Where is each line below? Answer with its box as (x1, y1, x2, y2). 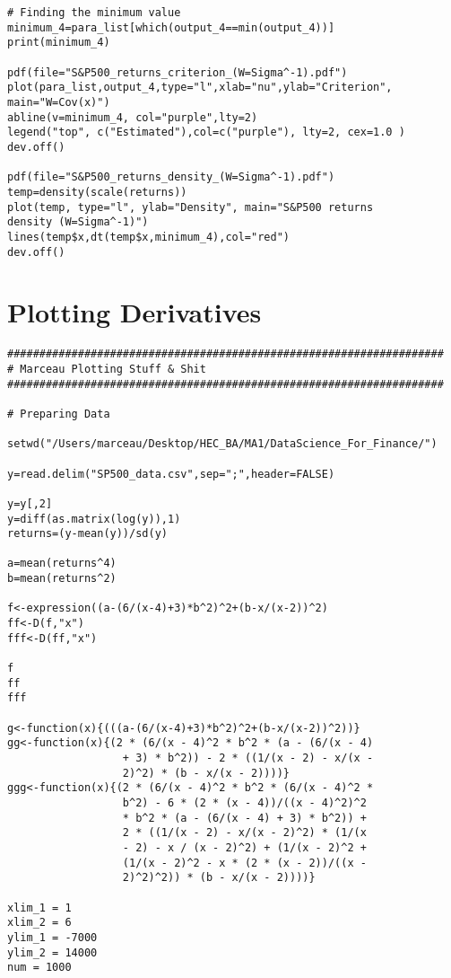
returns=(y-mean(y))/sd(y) (7, 527, 168, 541)
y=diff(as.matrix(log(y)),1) (7, 512, 181, 525)
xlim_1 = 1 (7, 901, 72, 914)
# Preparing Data (7, 407, 110, 420)
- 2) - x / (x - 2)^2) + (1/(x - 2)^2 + (122, 841, 367, 854)
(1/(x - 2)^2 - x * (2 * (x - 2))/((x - (122, 856, 367, 869)
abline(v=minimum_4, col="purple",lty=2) (7, 110, 258, 124)
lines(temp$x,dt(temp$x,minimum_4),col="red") (7, 230, 290, 243)
